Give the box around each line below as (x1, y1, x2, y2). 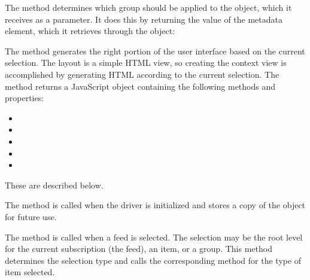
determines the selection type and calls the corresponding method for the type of (5, 254, 302, 266)
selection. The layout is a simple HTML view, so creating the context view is (5, 56, 287, 69)
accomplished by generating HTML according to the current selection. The (5, 68, 279, 80)
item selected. (5, 266, 55, 278)
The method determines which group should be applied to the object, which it (5, 1, 292, 13)
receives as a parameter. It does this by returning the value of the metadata (5, 13, 283, 25)
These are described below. (5, 178, 104, 191)
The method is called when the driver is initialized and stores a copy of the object (5, 199, 306, 211)
